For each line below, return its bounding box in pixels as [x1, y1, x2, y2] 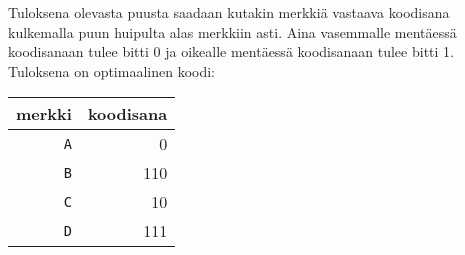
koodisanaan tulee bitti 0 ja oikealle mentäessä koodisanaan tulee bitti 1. [8, 41, 454, 62]
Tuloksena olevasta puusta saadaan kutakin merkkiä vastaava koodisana [8, 2, 450, 22]
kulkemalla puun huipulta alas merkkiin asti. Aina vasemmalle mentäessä [8, 21, 457, 42]
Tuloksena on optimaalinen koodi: [8, 60, 216, 81]
